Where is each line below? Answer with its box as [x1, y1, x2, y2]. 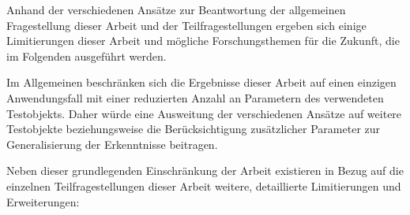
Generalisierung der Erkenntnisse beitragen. [6, 135, 218, 152]
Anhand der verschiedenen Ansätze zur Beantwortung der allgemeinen [6, 2, 346, 17]
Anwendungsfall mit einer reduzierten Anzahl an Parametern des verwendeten [6, 89, 384, 106]
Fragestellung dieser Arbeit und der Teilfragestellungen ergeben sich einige [6, 17, 367, 33]
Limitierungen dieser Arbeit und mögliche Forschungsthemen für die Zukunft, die [6, 32, 400, 49]
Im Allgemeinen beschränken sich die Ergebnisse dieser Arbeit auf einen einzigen [6, 74, 397, 91]
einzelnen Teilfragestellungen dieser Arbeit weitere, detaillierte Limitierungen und [6, 177, 401, 194]
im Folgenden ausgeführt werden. [6, 47, 167, 64]
